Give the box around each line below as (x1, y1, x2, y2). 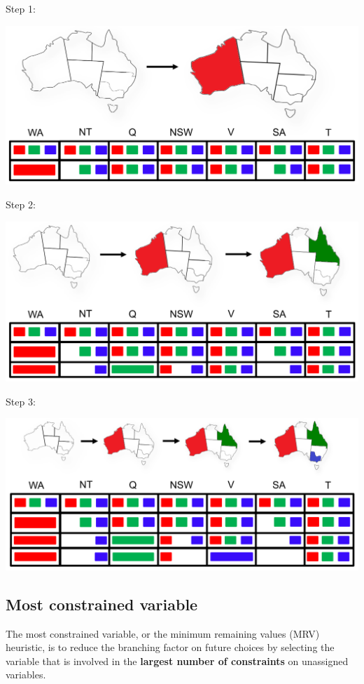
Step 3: (6, 394, 36, 408)
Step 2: (6, 197, 36, 212)
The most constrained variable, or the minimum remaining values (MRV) (6, 626, 320, 641)
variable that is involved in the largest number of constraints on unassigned (6, 653, 349, 668)
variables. (6, 667, 46, 682)
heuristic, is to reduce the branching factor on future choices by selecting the (6, 640, 335, 655)
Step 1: (6, 1, 36, 15)
